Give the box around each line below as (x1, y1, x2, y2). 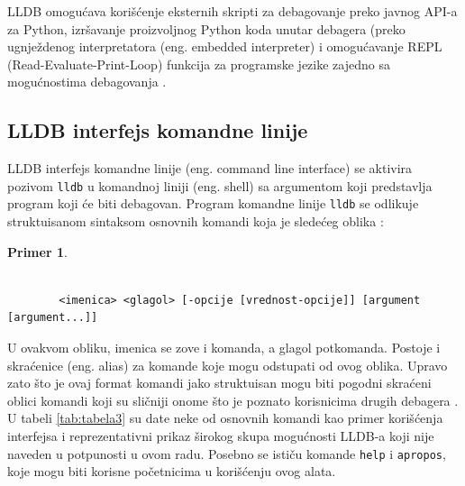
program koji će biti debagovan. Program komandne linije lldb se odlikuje (7, 194, 419, 213)
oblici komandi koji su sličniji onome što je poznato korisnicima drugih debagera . (7, 390, 459, 409)
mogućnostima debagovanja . (7, 72, 167, 91)
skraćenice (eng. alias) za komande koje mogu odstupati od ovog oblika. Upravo (7, 355, 448, 374)
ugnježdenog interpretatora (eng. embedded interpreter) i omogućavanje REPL (7, 37, 442, 56)
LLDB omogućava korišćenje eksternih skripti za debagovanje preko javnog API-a (7, 2, 458, 20)
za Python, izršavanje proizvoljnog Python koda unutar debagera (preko (7, 19, 406, 38)
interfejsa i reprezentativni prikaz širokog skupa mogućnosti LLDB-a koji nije (7, 426, 434, 445)
